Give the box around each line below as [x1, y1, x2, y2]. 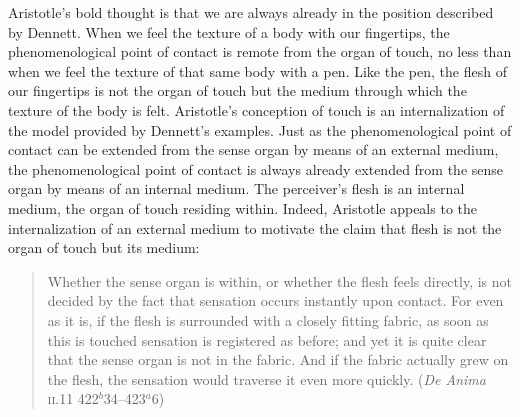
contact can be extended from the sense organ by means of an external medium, [8, 139, 499, 160]
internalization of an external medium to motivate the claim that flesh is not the [8, 217, 502, 238]
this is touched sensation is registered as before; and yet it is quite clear [47, 329, 487, 350]
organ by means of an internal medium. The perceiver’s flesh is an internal [8, 178, 465, 199]
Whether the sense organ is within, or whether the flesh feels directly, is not [47, 270, 512, 291]
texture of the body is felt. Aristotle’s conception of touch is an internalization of [8, 99, 505, 120]
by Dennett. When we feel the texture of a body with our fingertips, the [8, 21, 450, 42]
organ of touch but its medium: [8, 237, 200, 258]
